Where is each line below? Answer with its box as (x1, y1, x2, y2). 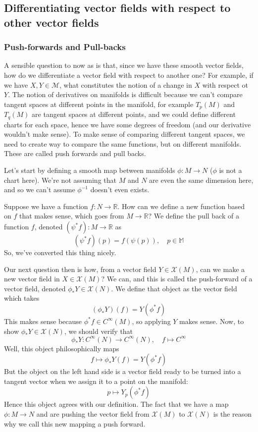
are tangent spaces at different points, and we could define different (32, 109, 236, 119)
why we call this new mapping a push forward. (4, 418, 146, 429)
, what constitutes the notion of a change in (59, 79, 192, 90)
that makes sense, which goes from (19, 211, 124, 221)
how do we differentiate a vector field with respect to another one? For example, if (4, 69, 254, 80)
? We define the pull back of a (148, 211, 239, 221)
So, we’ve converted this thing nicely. (4, 247, 116, 258)
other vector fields (4, 14, 99, 30)
